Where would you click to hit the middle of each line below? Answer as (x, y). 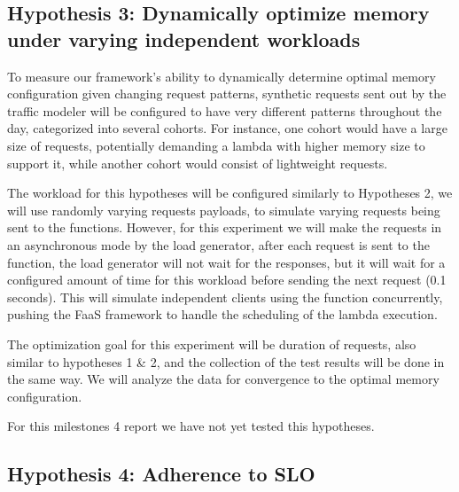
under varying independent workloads (184, 39)
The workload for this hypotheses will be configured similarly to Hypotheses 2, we (230, 193)
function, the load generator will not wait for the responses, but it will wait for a (226, 262)
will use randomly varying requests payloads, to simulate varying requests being (224, 210)
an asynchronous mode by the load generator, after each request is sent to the (218, 244)
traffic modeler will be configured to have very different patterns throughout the (225, 110)
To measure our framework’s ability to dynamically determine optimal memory (222, 76)
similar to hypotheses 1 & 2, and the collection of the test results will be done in (226, 361)
